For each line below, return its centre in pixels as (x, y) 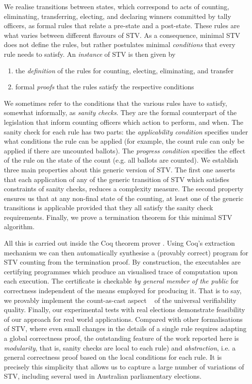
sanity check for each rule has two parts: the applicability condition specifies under (126, 131)
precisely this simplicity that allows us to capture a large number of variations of (124, 366)
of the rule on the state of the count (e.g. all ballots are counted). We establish (121, 160)
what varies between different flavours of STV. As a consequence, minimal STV (122, 35)
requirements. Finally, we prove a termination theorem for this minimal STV (118, 217)
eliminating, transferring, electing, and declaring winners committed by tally (118, 16)
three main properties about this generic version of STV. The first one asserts (120, 169)
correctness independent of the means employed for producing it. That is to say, (123, 291)
